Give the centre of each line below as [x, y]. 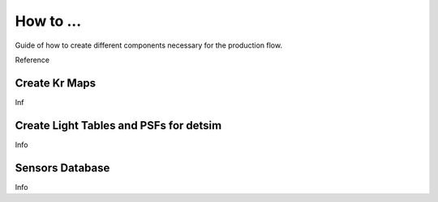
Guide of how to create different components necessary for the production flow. [149, 45]
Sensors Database [62, 168]
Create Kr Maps [56, 83]
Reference [32, 60]
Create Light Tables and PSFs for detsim [118, 125]
